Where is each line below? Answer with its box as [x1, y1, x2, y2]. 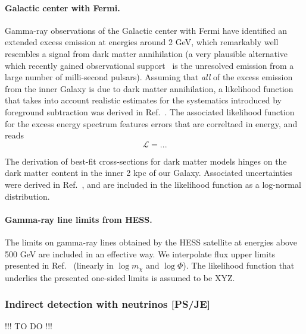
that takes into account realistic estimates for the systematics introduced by [5, 94, 282, 106]
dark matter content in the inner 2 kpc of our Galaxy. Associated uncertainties [5, 166, 292, 179]
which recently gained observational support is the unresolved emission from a [5, 59, 294, 71]
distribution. [5, 190, 50, 202]
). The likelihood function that [183, 259, 295, 272]
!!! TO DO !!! [5, 320, 52, 332]
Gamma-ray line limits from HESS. [5, 213, 152, 225]
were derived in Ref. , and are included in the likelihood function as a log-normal [5, 178, 301, 190]
